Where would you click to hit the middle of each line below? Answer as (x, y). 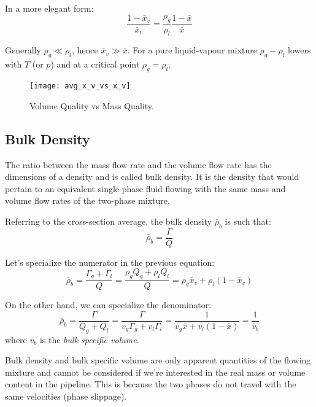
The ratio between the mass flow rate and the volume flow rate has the (138, 164)
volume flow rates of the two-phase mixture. (87, 200)
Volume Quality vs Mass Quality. (92, 105)
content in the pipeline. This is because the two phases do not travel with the (151, 384)
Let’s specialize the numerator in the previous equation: (110, 262)
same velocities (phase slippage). (66, 396)
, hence (85, 50)
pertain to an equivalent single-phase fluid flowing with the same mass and (145, 188)
